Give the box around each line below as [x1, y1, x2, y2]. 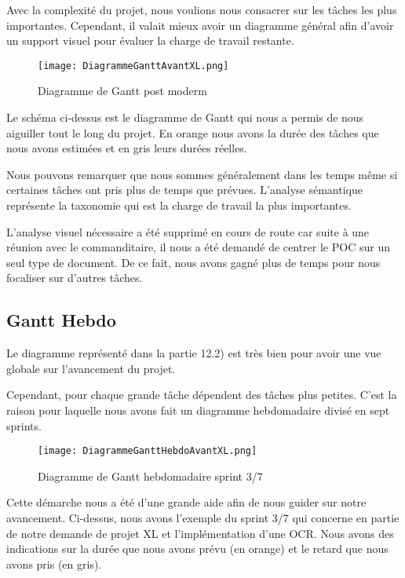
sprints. [6, 417, 42, 433]
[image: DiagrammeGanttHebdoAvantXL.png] [38, 445, 257, 457]
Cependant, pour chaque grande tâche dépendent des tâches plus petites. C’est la [6, 386, 397, 403]
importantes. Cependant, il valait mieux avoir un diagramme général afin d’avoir [6, 16, 394, 33]
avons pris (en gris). [6, 555, 102, 572]
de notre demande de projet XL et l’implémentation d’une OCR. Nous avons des [6, 525, 394, 541]
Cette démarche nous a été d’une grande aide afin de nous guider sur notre [6, 494, 367, 510]
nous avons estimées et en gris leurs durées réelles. [6, 140, 247, 156]
